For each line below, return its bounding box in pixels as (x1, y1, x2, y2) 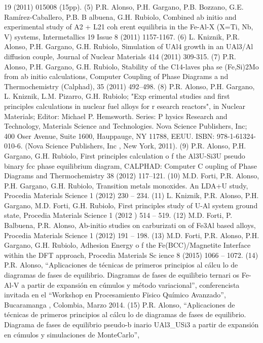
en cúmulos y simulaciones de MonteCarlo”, (4, 329, 140, 339)
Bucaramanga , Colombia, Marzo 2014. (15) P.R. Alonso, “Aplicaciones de (4, 299, 235, 310)
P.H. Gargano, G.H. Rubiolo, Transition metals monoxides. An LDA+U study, (4, 180, 248, 190)
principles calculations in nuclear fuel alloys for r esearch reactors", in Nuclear (4, 100, 246, 111)
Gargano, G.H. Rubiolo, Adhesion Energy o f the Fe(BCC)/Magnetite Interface (4, 240, 251, 250)
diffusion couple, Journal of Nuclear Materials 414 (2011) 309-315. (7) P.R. (4, 51, 236, 61)
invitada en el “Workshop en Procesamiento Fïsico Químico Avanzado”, (4, 289, 226, 300)
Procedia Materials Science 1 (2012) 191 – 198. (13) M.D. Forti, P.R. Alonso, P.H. (4, 230, 259, 240)
